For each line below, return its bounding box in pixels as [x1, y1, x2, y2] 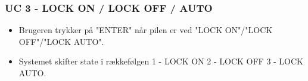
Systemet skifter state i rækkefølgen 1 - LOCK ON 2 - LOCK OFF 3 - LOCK [18, 55, 304, 67]
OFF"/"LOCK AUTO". [18, 35, 104, 47]
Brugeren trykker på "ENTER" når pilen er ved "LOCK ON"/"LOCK [18, 24, 273, 36]
